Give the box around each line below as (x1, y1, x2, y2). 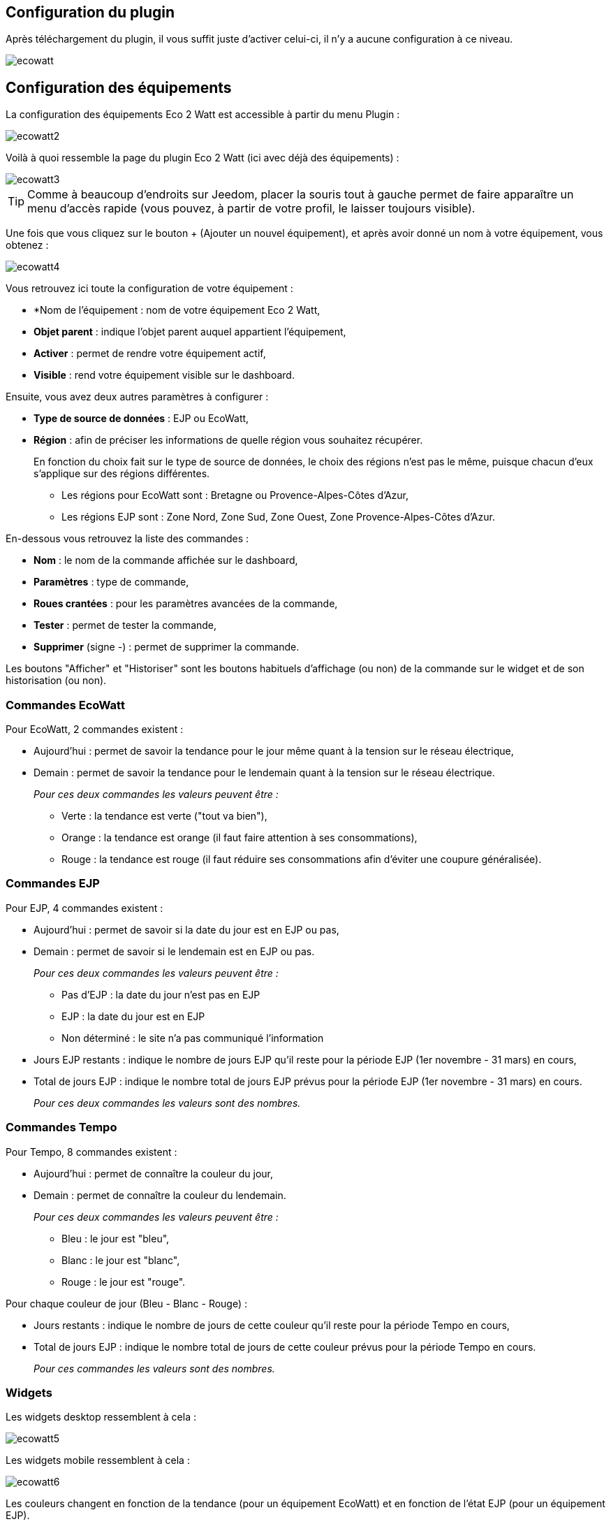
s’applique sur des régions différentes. (34, 467, 210, 480)
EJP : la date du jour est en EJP (61, 1010, 205, 1022)
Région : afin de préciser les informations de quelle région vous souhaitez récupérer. (34, 434, 423, 447)
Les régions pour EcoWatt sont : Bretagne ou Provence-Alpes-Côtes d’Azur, (61, 489, 408, 502)
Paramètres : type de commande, (34, 576, 189, 588)
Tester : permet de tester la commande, (34, 619, 217, 632)
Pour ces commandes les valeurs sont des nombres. (34, 1362, 275, 1374)
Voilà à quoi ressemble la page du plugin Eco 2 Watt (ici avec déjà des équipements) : (6, 152, 399, 164)
